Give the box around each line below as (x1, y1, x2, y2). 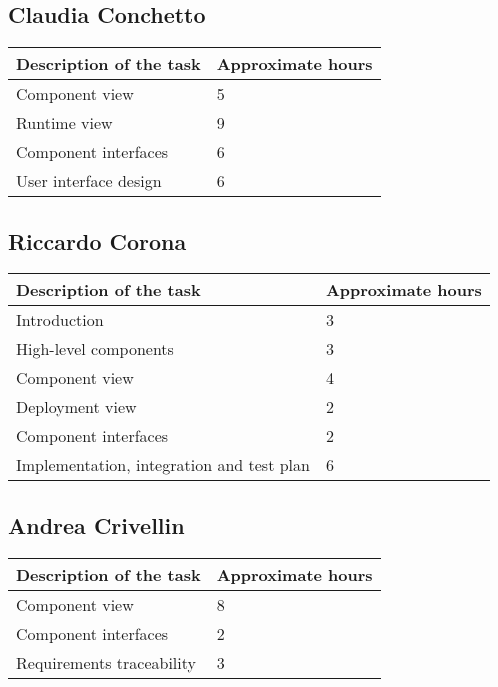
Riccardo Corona (8, 225, 187, 256)
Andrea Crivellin (8, 509, 185, 540)
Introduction (16, 308, 104, 332)
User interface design (16, 169, 162, 193)
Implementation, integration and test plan (16, 453, 310, 477)
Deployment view (16, 395, 137, 419)
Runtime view (16, 111, 113, 135)
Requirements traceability (16, 650, 196, 674)
